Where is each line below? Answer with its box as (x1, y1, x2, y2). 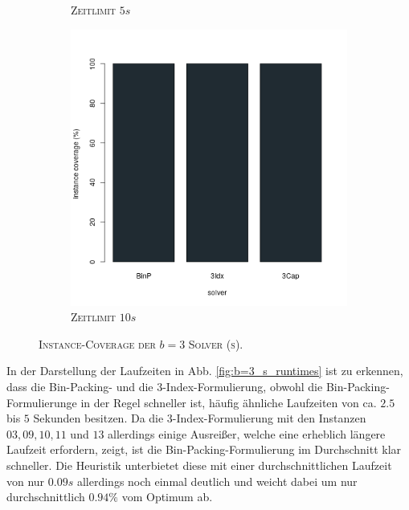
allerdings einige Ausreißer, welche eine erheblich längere (108, 425, 386, 442)
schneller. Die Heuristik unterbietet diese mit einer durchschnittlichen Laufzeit (6, 456, 392, 473)
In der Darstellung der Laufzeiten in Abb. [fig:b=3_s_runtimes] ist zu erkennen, (6, 362, 403, 379)
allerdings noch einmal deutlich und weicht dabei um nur (76, 472, 358, 489)
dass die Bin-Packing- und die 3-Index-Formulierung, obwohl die (6, 377, 323, 394)
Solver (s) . (188, 335, 243, 352)
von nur (6, 472, 45, 489)
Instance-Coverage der (39, 335, 156, 352)
